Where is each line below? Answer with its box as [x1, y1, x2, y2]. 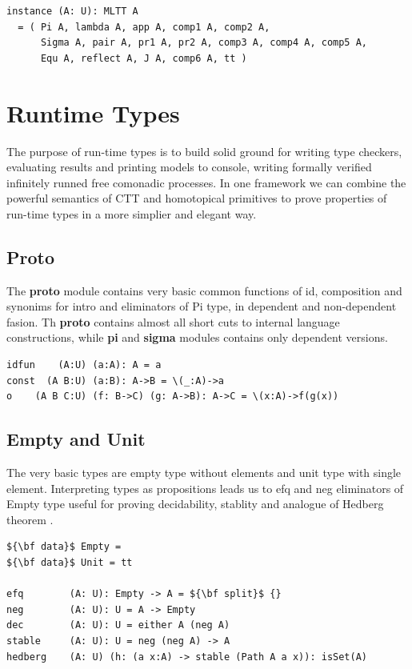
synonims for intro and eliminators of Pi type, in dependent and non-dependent [6, 298, 397, 314]
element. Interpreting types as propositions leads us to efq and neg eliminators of [6, 479, 404, 496]
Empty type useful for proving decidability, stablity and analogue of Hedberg [6, 495, 384, 512]
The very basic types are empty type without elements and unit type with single [6, 464, 402, 481]
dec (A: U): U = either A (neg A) [6, 619, 230, 631]
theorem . [6, 511, 54, 527]
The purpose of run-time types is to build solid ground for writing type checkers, [6, 142, 402, 159]
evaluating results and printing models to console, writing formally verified [6, 158, 372, 175]
